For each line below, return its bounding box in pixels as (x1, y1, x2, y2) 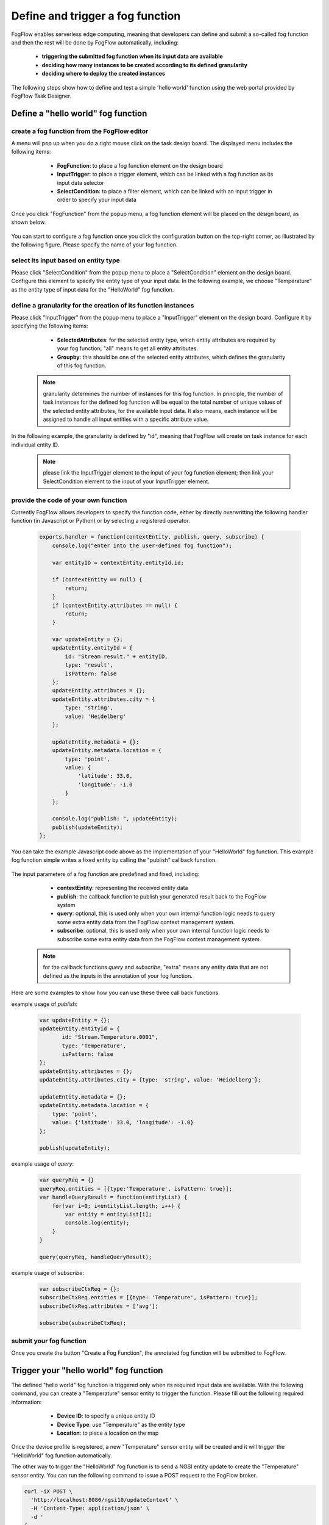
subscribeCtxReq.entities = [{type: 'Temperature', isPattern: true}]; (39, 1294, 258, 1301)
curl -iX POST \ (24, 1488, 73, 1494)
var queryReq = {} (39, 1177, 94, 1183)
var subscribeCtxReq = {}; (39, 1285, 120, 1293)
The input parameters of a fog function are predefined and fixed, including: (11, 870, 200, 878)
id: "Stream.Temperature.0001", (62, 1034, 158, 1041)
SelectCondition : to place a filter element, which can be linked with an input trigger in (57, 188, 272, 195)
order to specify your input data (57, 196, 137, 204)
